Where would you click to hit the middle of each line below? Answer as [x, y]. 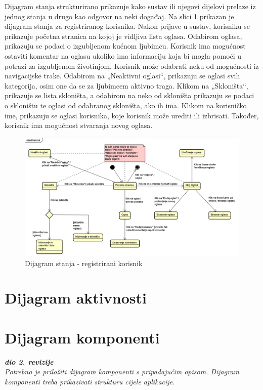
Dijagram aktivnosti [76, 298]
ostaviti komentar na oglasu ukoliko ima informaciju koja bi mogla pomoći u [123, 55]
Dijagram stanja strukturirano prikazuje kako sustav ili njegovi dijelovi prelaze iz [130, 6]
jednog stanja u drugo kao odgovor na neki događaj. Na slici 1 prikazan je [119, 16]
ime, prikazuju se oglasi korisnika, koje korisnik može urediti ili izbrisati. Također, [132, 115]
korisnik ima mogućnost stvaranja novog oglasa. [79, 125]
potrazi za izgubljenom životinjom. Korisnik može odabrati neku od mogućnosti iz [132, 66]
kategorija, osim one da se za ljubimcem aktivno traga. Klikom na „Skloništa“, [126, 85]
